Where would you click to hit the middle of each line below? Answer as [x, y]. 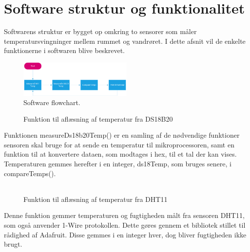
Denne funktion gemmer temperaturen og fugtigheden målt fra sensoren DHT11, [124, 215]
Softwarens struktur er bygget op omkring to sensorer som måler [100, 31]
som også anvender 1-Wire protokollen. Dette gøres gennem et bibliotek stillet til [125, 225]
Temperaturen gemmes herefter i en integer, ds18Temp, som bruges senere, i [118, 164]
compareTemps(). [30, 173]
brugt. [13, 244]
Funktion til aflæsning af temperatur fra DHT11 [96, 199]
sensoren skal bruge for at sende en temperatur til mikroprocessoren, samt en [119, 144]
